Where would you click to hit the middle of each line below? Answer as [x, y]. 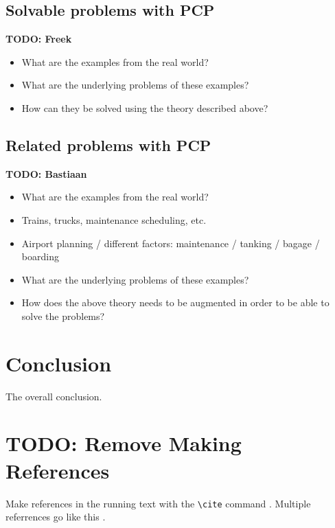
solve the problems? [63, 315]
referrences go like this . [56, 517]
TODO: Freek [39, 39]
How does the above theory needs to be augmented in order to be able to [175, 302]
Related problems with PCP [108, 145]
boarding [40, 256]
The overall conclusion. [54, 396]
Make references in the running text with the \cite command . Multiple [158, 503]
